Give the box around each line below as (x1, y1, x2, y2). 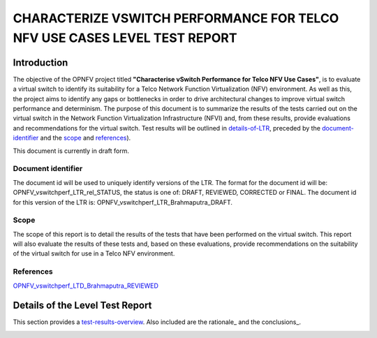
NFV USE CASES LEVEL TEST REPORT (13, 30, 237, 45)
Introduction (13, 57, 68, 68)
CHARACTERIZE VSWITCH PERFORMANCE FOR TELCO (13, 10, 339, 26)
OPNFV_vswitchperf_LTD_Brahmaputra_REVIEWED (13, 281, 158, 290)
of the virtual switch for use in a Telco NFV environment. (13, 249, 175, 258)
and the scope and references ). (40, 133, 131, 142)
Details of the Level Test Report (13, 300, 152, 311)
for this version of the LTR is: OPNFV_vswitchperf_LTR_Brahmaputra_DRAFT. (13, 198, 233, 206)
